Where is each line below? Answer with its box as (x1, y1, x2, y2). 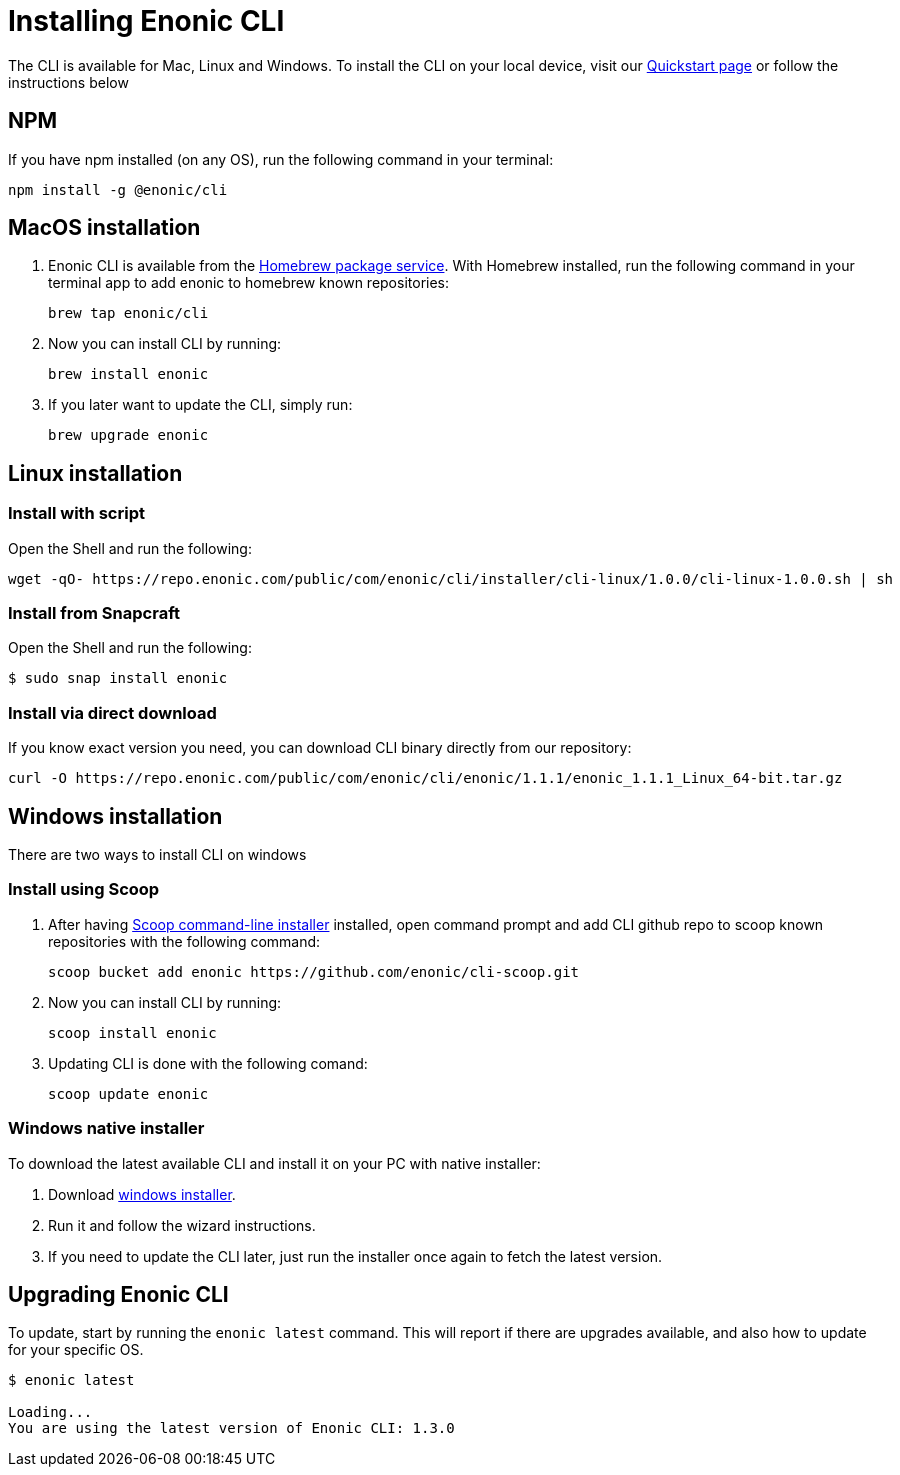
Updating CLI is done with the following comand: (48, 1054, 368, 1072)
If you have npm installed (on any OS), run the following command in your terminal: (8, 150, 554, 168)
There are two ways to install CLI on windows (8, 846, 307, 863)
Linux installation (8, 460, 183, 486)
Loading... (8, 1404, 93, 1421)
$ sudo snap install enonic (8, 670, 228, 687)
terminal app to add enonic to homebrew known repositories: (48, 274, 450, 292)
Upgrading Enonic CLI (8, 1281, 229, 1307)
